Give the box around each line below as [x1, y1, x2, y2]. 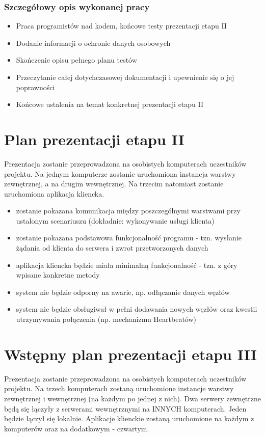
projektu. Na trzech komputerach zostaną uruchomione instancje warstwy [4, 383, 234, 394]
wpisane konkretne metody [16, 269, 100, 280]
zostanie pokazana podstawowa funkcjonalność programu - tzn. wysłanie [16, 232, 242, 243]
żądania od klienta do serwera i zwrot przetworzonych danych [16, 242, 208, 253]
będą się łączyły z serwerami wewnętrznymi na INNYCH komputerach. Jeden [4, 403, 247, 414]
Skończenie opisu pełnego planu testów [16, 54, 137, 65]
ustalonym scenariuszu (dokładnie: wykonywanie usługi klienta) [16, 215, 215, 226]
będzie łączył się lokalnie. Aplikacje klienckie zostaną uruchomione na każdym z [4, 413, 254, 424]
